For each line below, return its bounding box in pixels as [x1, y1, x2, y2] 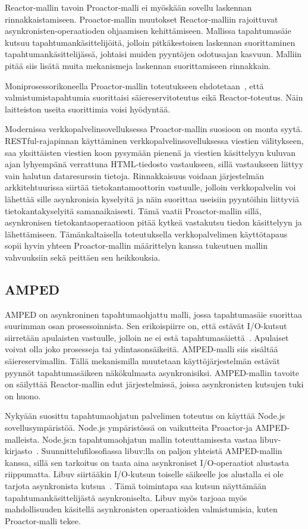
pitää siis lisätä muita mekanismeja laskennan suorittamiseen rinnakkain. [5, 59, 271, 71]
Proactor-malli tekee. [5, 514, 81, 527]
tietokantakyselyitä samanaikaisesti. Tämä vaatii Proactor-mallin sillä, [5, 204, 262, 217]
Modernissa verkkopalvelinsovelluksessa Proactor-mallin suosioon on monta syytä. [5, 123, 303, 135]
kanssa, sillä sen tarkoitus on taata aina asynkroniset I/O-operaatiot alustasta [5, 456, 289, 468]
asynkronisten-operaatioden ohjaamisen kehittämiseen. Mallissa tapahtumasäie [5, 24, 291, 37]
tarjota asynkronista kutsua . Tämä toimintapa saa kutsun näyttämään [5, 479, 266, 492]
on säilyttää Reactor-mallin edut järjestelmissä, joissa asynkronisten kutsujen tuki [5, 378, 304, 390]
